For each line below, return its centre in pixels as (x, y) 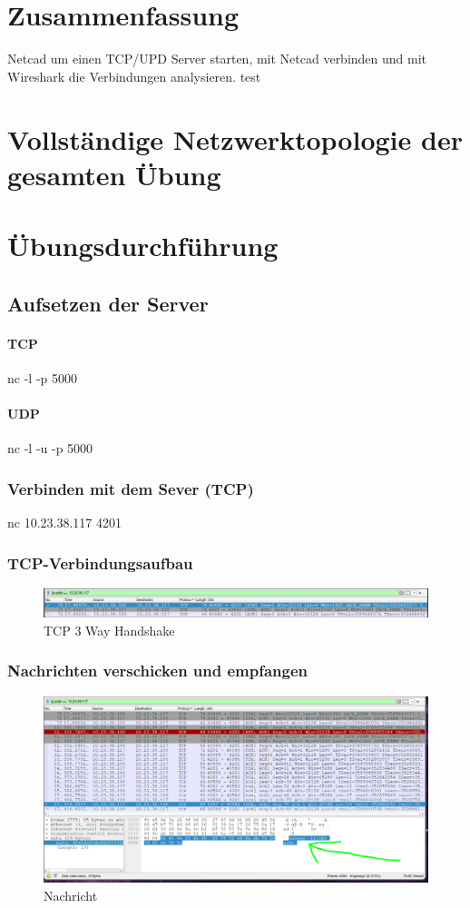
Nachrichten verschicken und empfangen (158, 671)
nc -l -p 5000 (42, 377)
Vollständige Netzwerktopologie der (235, 138)
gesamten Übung (114, 174)
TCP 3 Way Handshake (109, 630)
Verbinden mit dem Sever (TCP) (131, 488)
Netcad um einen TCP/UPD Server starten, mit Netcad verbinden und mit (217, 59)
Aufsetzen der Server (108, 303)
